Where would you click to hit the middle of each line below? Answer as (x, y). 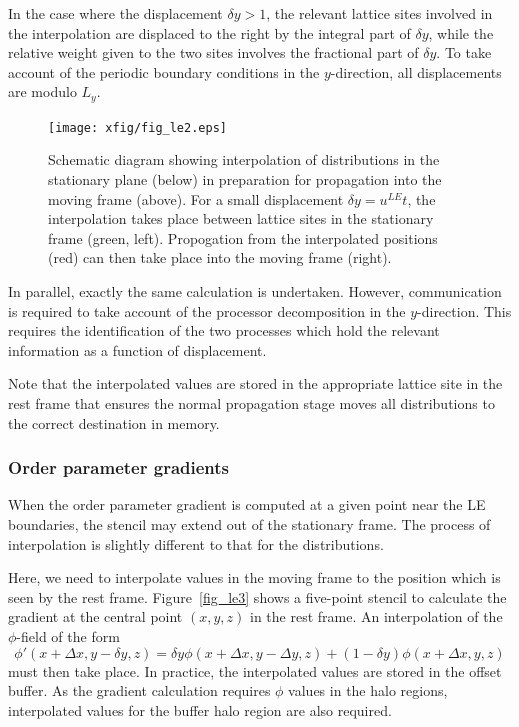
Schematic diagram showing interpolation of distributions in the (244, 159)
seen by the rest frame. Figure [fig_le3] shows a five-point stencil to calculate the (257, 596)
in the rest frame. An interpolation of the (376, 616)
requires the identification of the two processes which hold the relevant (224, 330)
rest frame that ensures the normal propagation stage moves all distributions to (251, 403)
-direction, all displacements (416, 71)
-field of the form (68, 635)
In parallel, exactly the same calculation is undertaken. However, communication (255, 291)
